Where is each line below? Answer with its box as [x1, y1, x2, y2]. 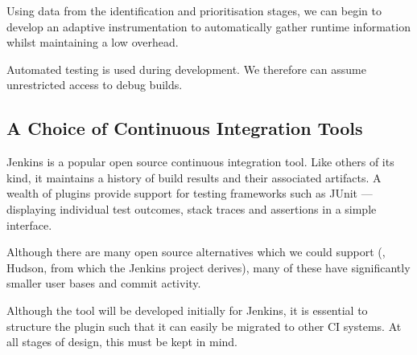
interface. [6, 216, 52, 233]
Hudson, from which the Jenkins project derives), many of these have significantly [6, 259, 411, 275]
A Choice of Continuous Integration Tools [6, 116, 363, 141]
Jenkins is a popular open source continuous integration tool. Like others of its [6, 153, 394, 170]
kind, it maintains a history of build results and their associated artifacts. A [6, 169, 382, 186]
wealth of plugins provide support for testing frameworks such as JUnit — [6, 185, 373, 202]
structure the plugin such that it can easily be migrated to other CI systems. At [6, 317, 402, 334]
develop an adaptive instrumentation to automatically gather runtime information [6, 18, 411, 35]
